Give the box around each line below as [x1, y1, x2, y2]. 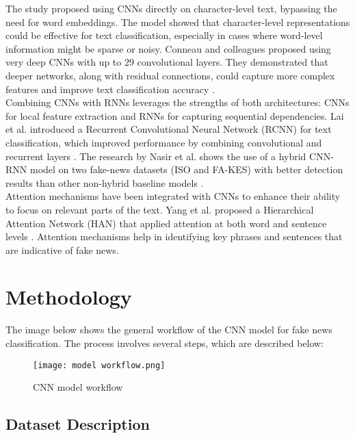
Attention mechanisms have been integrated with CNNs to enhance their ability [5, 189, 341, 203]
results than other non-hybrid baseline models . [5, 175, 204, 190]
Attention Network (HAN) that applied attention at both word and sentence [5, 216, 327, 230]
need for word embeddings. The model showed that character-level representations [5, 14, 350, 29]
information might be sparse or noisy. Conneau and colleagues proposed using [5, 41, 331, 55]
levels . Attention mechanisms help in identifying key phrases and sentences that [5, 229, 343, 244]
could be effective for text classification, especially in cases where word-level [5, 28, 323, 42]
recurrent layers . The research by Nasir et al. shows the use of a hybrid [5, 149, 306, 163]
